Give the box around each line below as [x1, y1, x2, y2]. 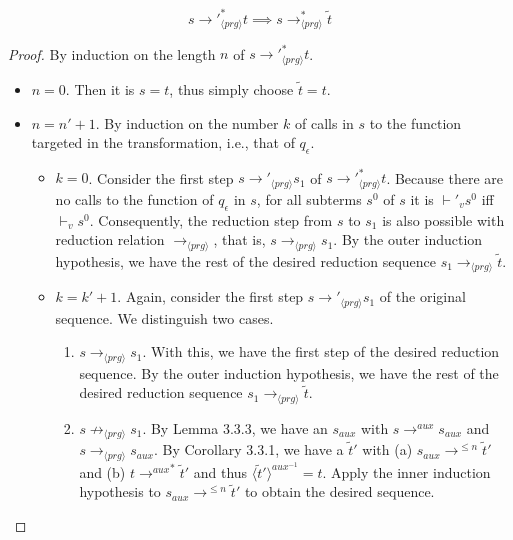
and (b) [79, 461, 126, 482]
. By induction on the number [95, 112, 279, 133]
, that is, [213, 229, 266, 250]
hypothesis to [79, 481, 161, 502]
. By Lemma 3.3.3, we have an [142, 417, 328, 438]
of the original [379, 286, 466, 307]
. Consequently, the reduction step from [89, 209, 333, 230]
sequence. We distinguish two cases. [55, 307, 274, 328]
